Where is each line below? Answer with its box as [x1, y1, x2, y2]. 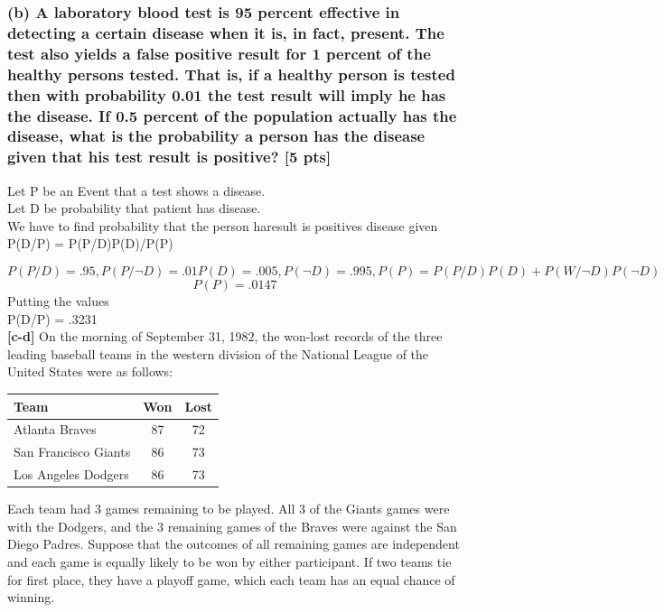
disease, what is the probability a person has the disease [7, 125, 426, 147]
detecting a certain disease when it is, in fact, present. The [7, 21, 444, 43]
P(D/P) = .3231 [7, 309, 98, 328]
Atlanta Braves [14, 420, 97, 439]
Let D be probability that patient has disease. [7, 199, 261, 218]
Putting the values [7, 292, 109, 311]
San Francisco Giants [14, 442, 131, 461]
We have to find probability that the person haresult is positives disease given [7, 216, 438, 235]
